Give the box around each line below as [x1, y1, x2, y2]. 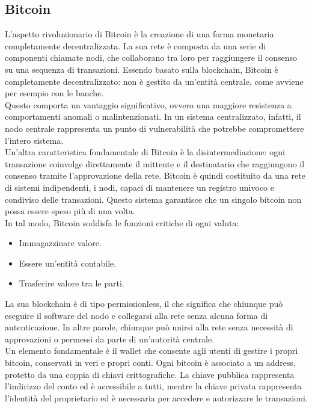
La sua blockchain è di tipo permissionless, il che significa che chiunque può [5, 297, 283, 310]
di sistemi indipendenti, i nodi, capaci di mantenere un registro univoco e [5, 181, 274, 193]
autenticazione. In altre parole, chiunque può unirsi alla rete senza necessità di [5, 321, 293, 333]
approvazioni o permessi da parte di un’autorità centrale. [5, 332, 215, 345]
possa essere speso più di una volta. [5, 205, 135, 217]
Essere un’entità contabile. [19, 256, 117, 269]
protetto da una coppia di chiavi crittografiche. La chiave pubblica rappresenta [5, 368, 295, 380]
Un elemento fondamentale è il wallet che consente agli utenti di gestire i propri [5, 344, 298, 357]
